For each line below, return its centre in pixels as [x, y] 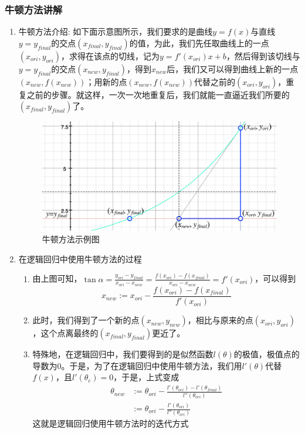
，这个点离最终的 [65, 333]
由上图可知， [57, 278]
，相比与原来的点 [220, 320]
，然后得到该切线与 [263, 55]
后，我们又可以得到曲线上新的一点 [233, 68]
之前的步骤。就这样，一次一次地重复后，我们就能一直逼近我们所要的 [158, 94]
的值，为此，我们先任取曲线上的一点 [199, 43]
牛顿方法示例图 [71, 239]
